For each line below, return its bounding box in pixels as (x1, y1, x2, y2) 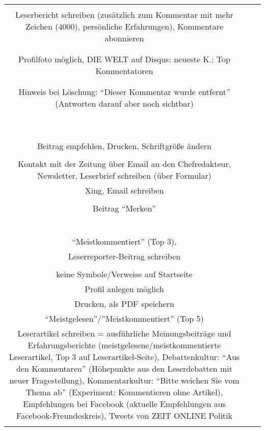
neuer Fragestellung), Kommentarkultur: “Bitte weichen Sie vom (9, 374, 240, 386)
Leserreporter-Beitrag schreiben (68, 250, 181, 262)
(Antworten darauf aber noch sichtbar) (55, 98, 194, 109)
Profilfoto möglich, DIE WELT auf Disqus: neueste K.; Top (18, 53, 230, 65)
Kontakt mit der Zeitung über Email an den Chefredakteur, (17, 158, 231, 170)
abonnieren (104, 32, 144, 44)
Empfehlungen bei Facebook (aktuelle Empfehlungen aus (23, 398, 226, 410)
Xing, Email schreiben (85, 184, 164, 196)
